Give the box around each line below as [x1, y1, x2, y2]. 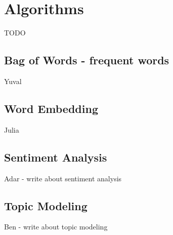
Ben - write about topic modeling [4, 221, 108, 232]
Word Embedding [4, 100, 98, 116]
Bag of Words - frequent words [4, 52, 169, 68]
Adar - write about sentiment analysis [4, 173, 122, 183]
